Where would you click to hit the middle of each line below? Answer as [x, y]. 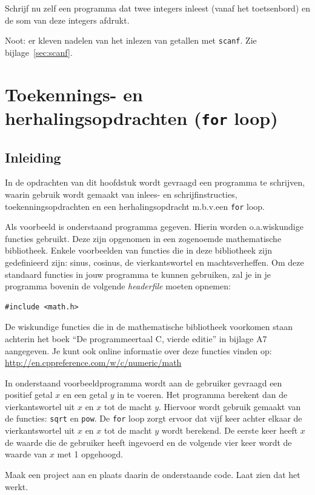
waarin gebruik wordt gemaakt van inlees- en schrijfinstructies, [121, 194]
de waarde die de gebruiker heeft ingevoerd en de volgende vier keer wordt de [148, 442]
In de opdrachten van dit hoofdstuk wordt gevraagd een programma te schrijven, [155, 182]
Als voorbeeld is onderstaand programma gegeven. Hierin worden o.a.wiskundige [154, 227]
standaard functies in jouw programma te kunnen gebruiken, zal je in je [138, 274]
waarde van [26, 454]
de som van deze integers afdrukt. [67, 20]
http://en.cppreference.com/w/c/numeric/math [93, 362]
